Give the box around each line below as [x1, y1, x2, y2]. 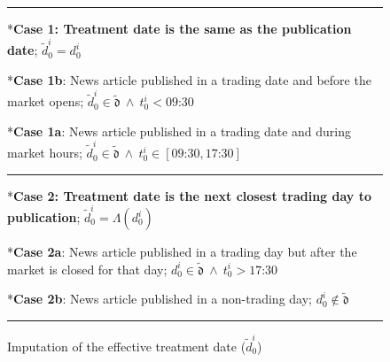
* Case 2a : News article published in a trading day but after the [7, 243, 357, 261]
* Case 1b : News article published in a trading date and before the [7, 70, 371, 89]
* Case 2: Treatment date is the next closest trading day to [7, 186, 371, 204]
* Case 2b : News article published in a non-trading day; [7, 289, 312, 308]
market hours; [7, 143, 82, 162]
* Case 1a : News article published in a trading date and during [7, 121, 352, 140]
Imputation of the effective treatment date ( [7, 336, 246, 355]
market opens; [7, 92, 84, 111]
